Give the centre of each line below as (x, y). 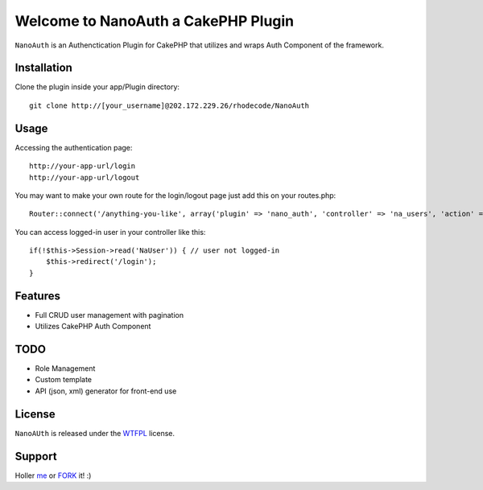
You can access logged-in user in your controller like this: (110, 232)
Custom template (64, 380)
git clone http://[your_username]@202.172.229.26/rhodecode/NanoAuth (169, 105)
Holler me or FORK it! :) (53, 476)
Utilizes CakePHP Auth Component (93, 327)
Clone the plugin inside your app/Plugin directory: (97, 87)
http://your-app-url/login (83, 166)
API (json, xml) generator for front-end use (106, 391)
